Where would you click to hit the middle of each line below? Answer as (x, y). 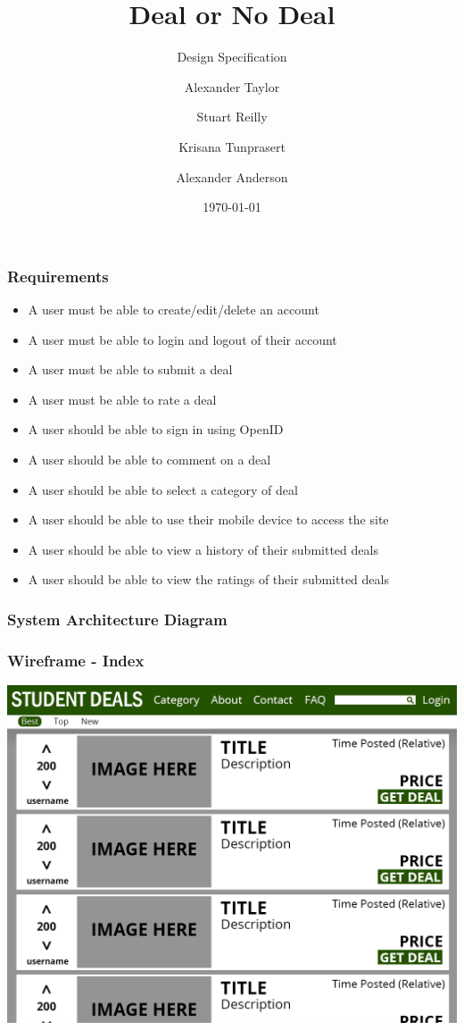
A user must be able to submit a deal (130, 369)
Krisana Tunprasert (232, 146)
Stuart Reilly (232, 117)
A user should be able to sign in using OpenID (156, 429)
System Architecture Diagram (117, 619)
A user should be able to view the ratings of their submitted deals (208, 579)
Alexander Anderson (232, 176)
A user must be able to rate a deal (122, 399)
